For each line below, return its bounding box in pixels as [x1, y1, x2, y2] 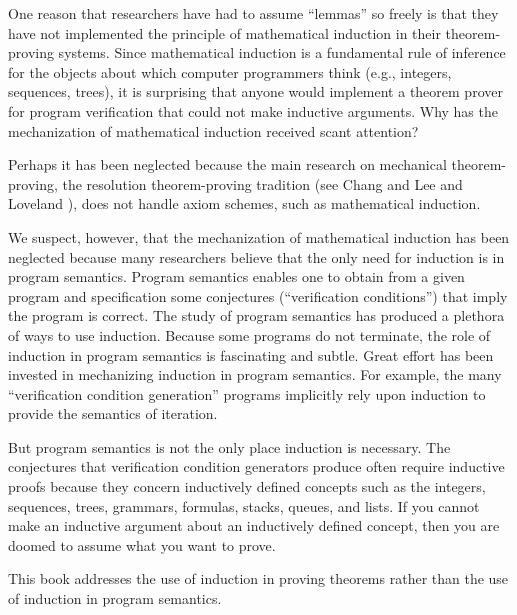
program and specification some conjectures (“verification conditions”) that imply [8, 285, 508, 306]
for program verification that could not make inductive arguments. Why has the [8, 100, 498, 121]
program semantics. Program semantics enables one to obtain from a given [8, 266, 465, 287]
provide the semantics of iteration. [8, 403, 218, 424]
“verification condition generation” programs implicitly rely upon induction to [8, 383, 486, 404]
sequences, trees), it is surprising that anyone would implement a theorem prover [8, 81, 503, 102]
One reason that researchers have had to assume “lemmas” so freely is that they [8, 3, 499, 23]
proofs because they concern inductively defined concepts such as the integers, [8, 476, 486, 497]
